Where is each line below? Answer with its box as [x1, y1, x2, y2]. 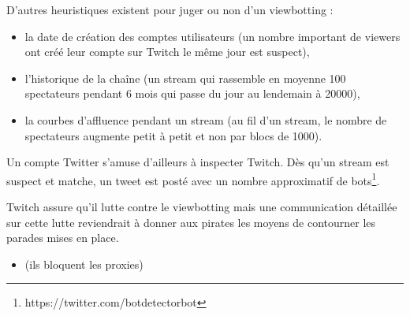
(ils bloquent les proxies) [24, 255, 143, 272]
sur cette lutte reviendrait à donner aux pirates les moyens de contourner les [6, 214, 376, 230]
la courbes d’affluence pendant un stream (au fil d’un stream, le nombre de [24, 111, 387, 128]
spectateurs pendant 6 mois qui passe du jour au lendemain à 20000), [24, 85, 360, 102]
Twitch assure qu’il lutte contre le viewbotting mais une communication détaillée [6, 199, 397, 214]
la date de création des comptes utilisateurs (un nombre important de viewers [24, 28, 401, 44]
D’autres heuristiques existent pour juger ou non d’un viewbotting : [6, 2, 334, 17]
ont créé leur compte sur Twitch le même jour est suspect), [24, 43, 310, 60]
